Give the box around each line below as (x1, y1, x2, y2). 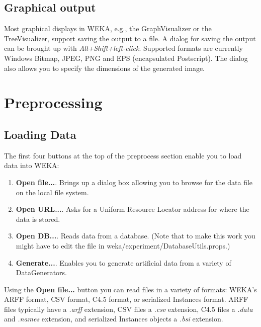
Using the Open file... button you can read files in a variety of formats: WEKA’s (4, 284, 257, 294)
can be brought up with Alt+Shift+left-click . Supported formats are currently (4, 43, 243, 53)
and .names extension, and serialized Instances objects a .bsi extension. (4, 313, 223, 324)
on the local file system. (16, 187, 89, 197)
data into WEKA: (4, 160, 59, 171)
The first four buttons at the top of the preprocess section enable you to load (4, 150, 242, 160)
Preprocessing (4, 92, 103, 113)
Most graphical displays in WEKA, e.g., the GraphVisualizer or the (4, 23, 212, 34)
